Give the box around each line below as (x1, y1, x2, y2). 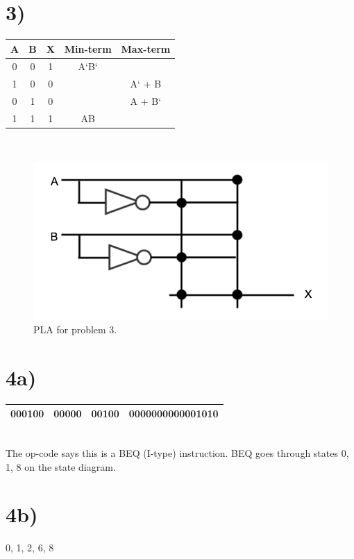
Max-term (121, 41, 171, 56)
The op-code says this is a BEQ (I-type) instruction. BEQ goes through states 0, (6, 445, 349, 460)
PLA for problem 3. (33, 322, 117, 337)
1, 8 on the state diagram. (6, 459, 116, 474)
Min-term (64, 41, 112, 56)
